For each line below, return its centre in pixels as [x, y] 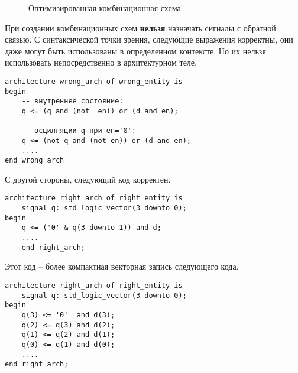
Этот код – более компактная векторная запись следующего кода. [122, 266]
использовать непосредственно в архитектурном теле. [101, 62]
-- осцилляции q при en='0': [79, 131]
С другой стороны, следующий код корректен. [88, 179]
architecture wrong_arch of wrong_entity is [94, 81]
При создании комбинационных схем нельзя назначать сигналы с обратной [140, 27]
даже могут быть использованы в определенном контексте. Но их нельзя [135, 51]
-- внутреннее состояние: [72, 101]
